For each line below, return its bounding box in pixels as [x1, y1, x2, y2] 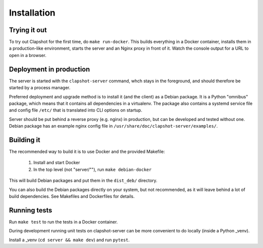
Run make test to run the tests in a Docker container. [9, 219, 118, 225]
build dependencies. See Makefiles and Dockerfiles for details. [9, 193, 135, 199]
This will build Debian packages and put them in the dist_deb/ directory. [9, 178, 158, 184]
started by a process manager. [9, 85, 71, 91]
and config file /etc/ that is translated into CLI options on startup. [9, 107, 142, 113]
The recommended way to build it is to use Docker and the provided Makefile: [9, 149, 165, 154]
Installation [9, 7, 56, 18]
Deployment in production [9, 65, 90, 73]
